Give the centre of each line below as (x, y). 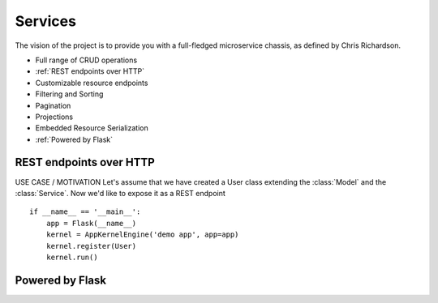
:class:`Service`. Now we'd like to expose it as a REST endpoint (120, 193)
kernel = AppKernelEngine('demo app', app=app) (142, 235)
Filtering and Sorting (69, 94)
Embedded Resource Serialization (92, 128)
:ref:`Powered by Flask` (74, 139)
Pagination (53, 105)
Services (46, 21)
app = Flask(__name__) (91, 223)
